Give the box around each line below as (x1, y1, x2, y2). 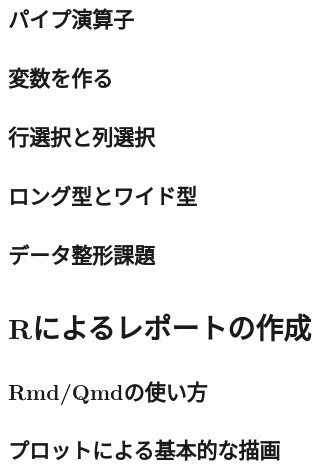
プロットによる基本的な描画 (8, 434, 281, 465)
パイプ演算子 (8, 3, 134, 34)
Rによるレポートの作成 (8, 307, 312, 348)
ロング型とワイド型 (8, 179, 197, 210)
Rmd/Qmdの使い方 (8, 375, 208, 406)
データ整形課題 (8, 238, 155, 269)
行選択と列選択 (8, 120, 155, 151)
